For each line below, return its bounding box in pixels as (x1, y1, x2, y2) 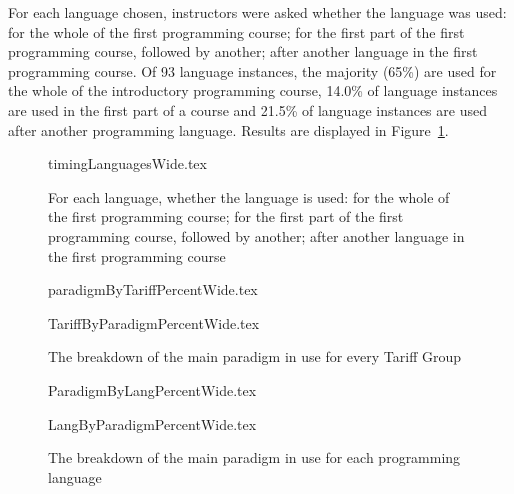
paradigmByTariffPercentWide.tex (48, 279, 258, 300)
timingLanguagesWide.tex (48, 153, 207, 174)
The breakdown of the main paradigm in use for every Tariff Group (48, 346, 462, 367)
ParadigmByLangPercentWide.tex (48, 379, 257, 400)
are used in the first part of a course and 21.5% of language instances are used (8, 99, 487, 120)
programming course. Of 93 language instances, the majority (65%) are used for (8, 60, 497, 81)
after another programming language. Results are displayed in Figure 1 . (8, 119, 449, 140)
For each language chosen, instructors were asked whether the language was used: (8, 2, 507, 22)
